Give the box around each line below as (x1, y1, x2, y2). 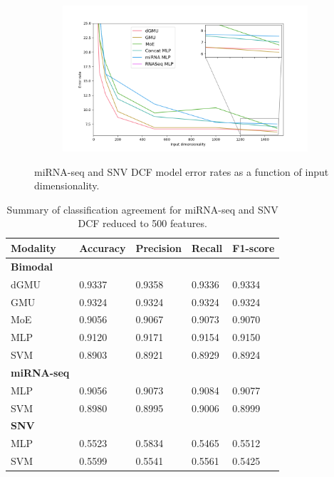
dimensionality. (34, 178, 100, 193)
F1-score (232, 240, 275, 255)
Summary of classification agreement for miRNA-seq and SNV (6, 201, 278, 216)
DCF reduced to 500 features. (78, 216, 207, 231)
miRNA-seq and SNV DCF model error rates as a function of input (34, 164, 329, 179)
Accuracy (79, 240, 126, 255)
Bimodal (11, 258, 53, 273)
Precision (135, 240, 182, 255)
